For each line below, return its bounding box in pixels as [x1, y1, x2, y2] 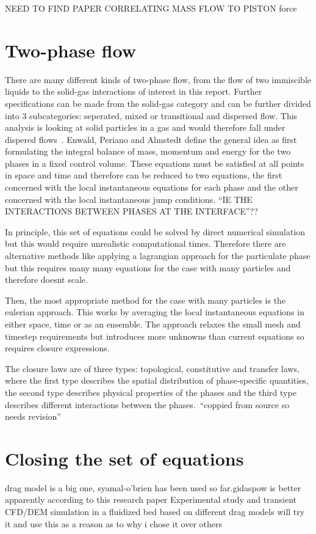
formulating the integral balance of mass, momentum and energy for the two [5, 145, 291, 158]
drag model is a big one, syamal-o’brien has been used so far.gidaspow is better [5, 481, 301, 494]
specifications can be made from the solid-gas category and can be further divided [5, 97, 311, 109]
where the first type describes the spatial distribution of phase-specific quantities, [5, 374, 309, 387]
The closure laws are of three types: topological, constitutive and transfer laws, [5, 362, 300, 375]
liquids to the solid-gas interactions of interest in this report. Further [5, 85, 262, 98]
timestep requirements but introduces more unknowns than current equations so [5, 329, 304, 342]
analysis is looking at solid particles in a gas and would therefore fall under [5, 121, 285, 134]
